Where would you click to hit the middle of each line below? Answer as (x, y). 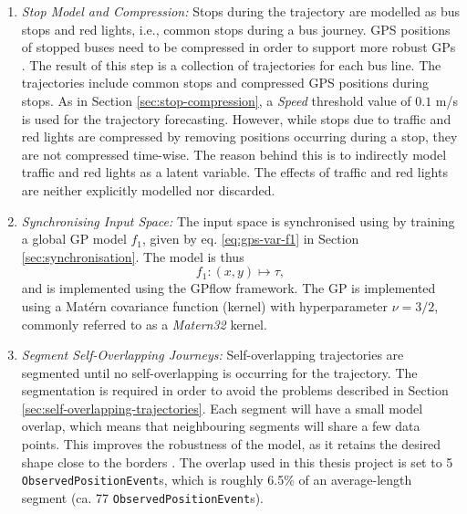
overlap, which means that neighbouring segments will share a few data (221, 426)
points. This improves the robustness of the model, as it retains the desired (231, 444)
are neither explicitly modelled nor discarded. (148, 189)
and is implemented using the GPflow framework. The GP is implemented (228, 288)
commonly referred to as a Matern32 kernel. (144, 324)
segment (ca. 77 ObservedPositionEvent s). (142, 497)
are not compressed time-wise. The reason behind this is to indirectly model (234, 154)
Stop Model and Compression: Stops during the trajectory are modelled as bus (241, 11)
